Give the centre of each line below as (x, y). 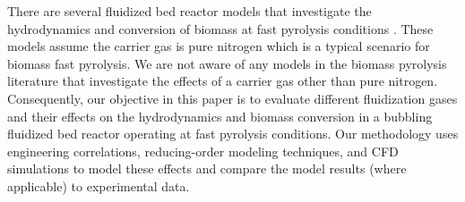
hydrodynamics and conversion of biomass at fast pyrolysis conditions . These (220, 28)
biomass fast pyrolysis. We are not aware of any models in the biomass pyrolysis (227, 63)
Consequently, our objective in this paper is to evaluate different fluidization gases (232, 98)
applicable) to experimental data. (99, 185)
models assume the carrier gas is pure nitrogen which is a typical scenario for (219, 46)
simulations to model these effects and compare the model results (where (207, 168)
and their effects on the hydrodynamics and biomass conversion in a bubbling (220, 116)
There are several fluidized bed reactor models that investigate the (189, 11)
